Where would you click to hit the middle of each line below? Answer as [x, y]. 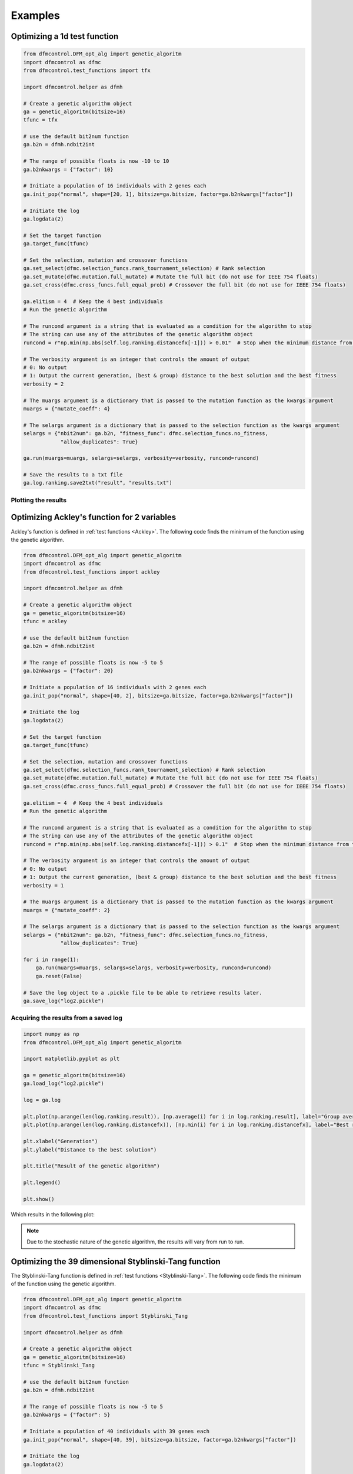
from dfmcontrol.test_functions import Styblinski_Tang [106, 1316]
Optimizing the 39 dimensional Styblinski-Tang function [116, 1261]
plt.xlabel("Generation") [61, 1141]
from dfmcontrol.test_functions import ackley [91, 572]
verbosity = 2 [44, 384]
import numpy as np [51, 1034]
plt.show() [39, 1199]
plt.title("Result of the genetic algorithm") [91, 1166]
